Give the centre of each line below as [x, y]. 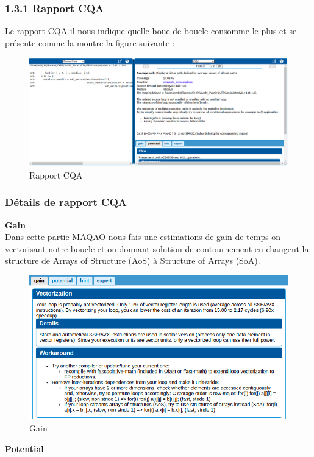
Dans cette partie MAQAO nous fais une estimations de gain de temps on [143, 237]
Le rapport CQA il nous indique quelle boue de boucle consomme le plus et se [151, 31]
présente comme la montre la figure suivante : [90, 42]
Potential [24, 448]
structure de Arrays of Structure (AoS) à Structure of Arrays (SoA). [133, 260]
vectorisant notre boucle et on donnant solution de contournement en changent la [157, 248]
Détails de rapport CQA [66, 202]
